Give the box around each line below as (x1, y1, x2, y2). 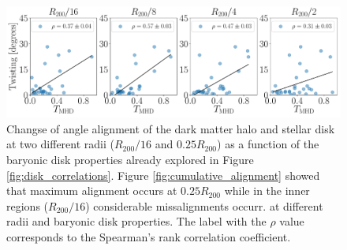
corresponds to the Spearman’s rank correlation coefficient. (6, 228, 291, 244)
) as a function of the (217, 136, 319, 152)
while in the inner (224, 182, 310, 199)
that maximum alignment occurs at (6, 182, 177, 199)
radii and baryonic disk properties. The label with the (6, 213, 267, 229)
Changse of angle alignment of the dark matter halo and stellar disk (6, 120, 335, 136)
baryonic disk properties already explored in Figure (6, 151, 254, 167)
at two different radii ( (6, 136, 114, 152)
